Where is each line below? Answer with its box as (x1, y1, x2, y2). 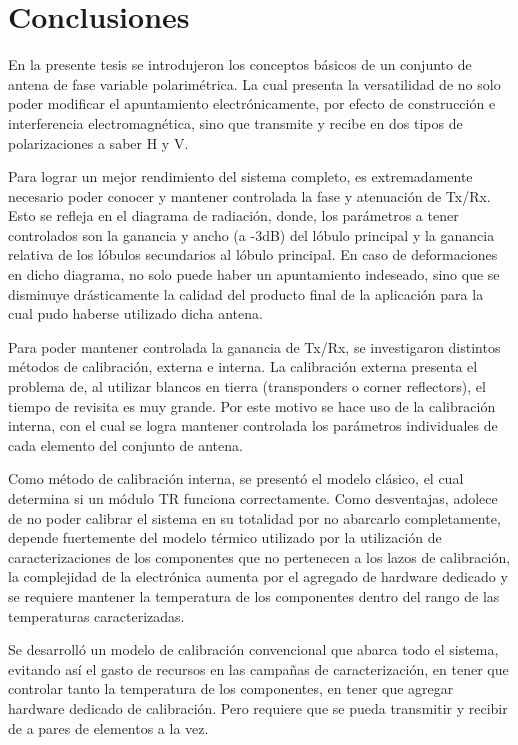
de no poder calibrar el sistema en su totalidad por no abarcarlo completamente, (8, 507, 501, 528)
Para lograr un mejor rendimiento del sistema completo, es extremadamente (8, 166, 473, 187)
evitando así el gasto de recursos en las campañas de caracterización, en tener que (8, 658, 509, 679)
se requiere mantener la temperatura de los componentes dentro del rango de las (8, 585, 500, 606)
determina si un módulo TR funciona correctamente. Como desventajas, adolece (8, 488, 498, 508)
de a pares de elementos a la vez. (8, 717, 209, 738)
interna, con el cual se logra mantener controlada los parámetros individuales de (8, 415, 498, 436)
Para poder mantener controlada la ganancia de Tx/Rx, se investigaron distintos (8, 336, 501, 357)
